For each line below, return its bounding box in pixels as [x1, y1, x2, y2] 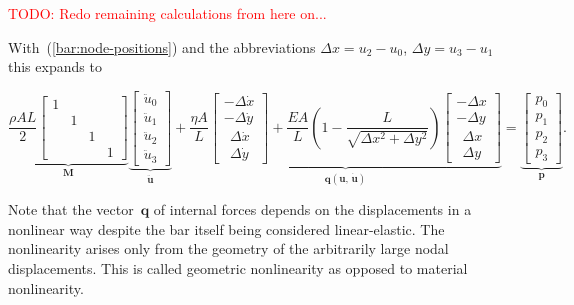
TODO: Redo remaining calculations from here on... [8, 3, 327, 23]
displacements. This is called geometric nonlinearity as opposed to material [8, 257, 468, 278]
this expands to [8, 56, 102, 77]
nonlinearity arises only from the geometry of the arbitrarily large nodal [8, 238, 449, 259]
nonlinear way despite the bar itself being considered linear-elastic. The [8, 218, 445, 239]
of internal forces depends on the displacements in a [153, 199, 472, 220]
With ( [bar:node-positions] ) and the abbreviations [8, 36, 316, 57]
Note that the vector [8, 199, 134, 220]
